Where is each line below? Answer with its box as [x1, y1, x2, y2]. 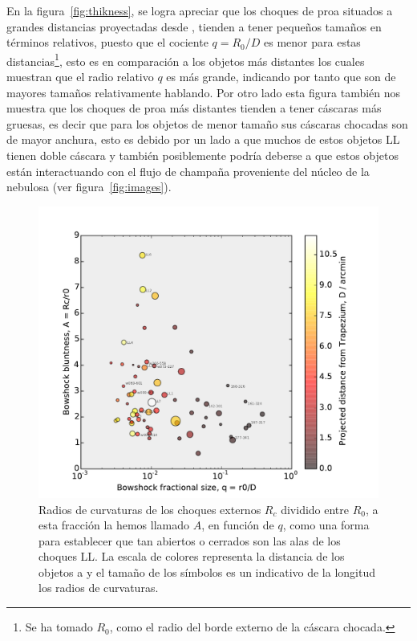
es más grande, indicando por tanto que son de [166, 68, 396, 85]
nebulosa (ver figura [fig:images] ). [6, 178, 172, 195]
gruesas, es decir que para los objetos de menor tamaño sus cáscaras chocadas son [6, 115, 408, 132]
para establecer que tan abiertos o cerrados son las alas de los [38, 532, 341, 549]
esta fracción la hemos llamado [38, 516, 190, 533]
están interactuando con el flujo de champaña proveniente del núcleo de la [6, 162, 370, 179]
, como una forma [282, 516, 370, 533]
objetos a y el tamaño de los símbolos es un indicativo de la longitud [38, 563, 375, 580]
